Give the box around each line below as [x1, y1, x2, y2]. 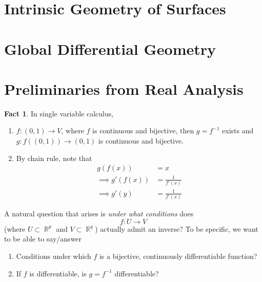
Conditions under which [16, 250, 91, 261]
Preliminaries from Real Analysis [4, 78, 244, 99]
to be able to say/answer [4, 233, 82, 244]
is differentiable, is [29, 268, 87, 278]
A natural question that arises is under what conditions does [4, 208, 194, 219]
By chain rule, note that [16, 152, 92, 163]
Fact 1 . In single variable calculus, [4, 108, 114, 118]
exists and [222, 125, 254, 136]
